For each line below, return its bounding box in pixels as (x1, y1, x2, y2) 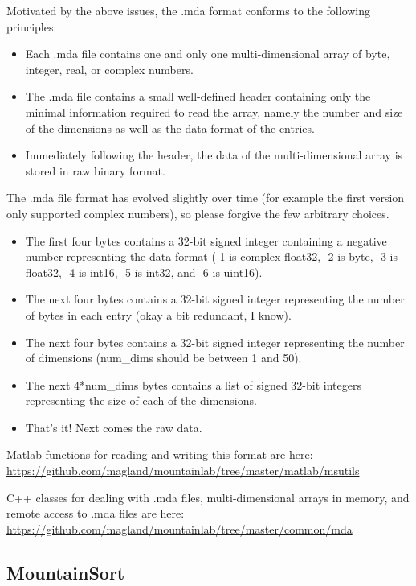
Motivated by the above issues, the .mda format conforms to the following (6, 2, 371, 19)
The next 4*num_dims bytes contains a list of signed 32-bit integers (25, 376, 361, 393)
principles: (6, 18, 57, 35)
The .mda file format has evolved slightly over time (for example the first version (6, 189, 405, 206)
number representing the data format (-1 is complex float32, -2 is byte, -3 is (25, 248, 398, 265)
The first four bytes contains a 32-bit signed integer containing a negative (25, 232, 387, 249)
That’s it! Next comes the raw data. (25, 419, 202, 435)
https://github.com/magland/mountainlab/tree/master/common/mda (6, 520, 353, 537)
